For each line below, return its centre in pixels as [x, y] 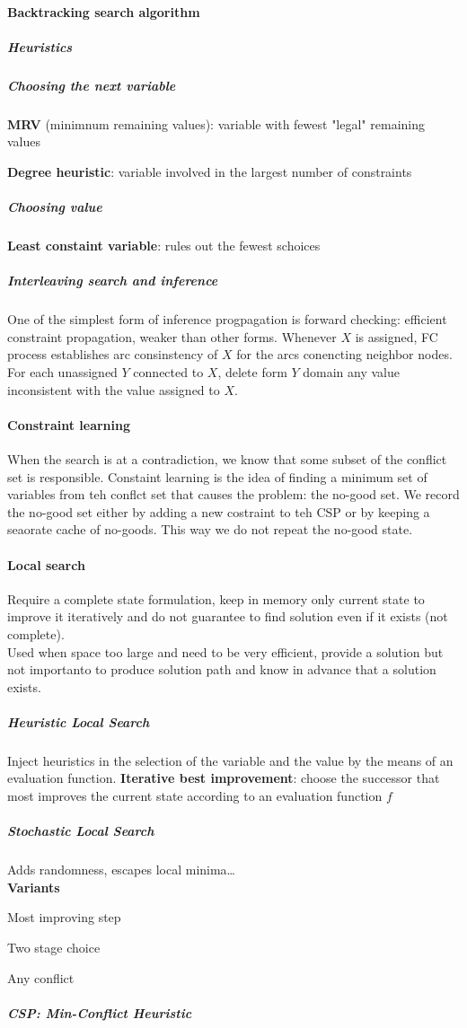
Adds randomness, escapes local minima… [122, 870]
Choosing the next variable [92, 85]
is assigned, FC [397, 336]
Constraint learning [69, 424]
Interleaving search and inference [113, 281]
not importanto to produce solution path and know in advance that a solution [222, 669]
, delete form [252, 372]
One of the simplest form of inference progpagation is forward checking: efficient [227, 319]
